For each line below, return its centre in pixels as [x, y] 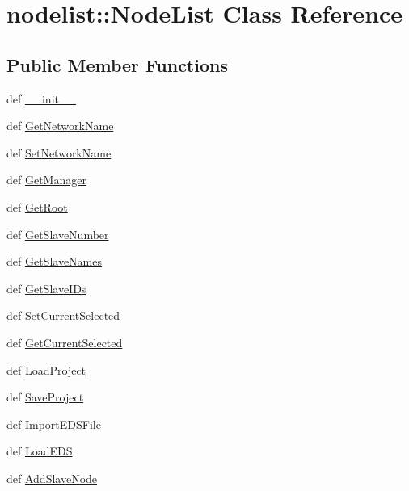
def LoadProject [46, 369]
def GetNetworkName [60, 126]
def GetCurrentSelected [65, 342]
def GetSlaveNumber [58, 234]
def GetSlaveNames [54, 261]
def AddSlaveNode [52, 478]
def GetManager [46, 180]
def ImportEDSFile [54, 424]
